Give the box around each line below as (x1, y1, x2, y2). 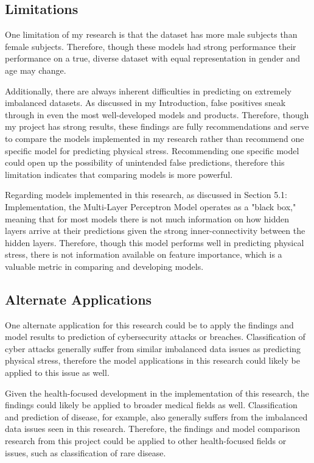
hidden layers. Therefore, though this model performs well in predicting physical (5, 236, 304, 249)
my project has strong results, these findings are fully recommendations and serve (5, 120, 309, 133)
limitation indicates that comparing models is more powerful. (5, 168, 233, 180)
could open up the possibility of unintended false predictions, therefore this (5, 156, 285, 169)
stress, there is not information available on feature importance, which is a (5, 248, 282, 261)
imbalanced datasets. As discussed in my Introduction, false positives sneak (5, 96, 286, 109)
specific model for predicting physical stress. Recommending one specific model (5, 144, 299, 157)
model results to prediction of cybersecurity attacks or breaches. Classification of (5, 330, 305, 343)
